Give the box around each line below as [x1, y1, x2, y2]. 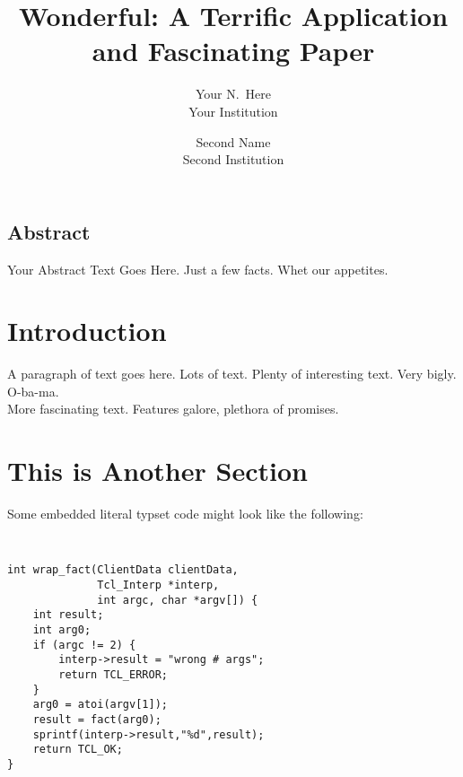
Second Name [196, 132, 271, 151]
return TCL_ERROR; [58, 668, 168, 681]
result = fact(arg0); [32, 712, 162, 726]
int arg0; [32, 624, 92, 636]
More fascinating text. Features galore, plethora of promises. [7, 399, 339, 418]
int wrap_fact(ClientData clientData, [7, 563, 239, 577]
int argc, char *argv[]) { [97, 593, 258, 607]
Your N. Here [195, 84, 272, 103]
